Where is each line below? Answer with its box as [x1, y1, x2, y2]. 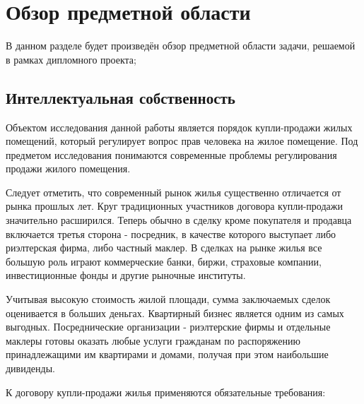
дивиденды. [6, 361, 55, 376]
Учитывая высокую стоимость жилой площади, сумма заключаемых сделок [6, 292, 331, 307]
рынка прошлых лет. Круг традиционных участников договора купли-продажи [6, 198, 343, 213]
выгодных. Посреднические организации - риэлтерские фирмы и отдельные [6, 319, 331, 334]
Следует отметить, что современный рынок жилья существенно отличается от [6, 184, 341, 199]
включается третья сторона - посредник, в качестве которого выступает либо [6, 226, 336, 241]
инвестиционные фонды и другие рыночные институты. [6, 268, 246, 283]
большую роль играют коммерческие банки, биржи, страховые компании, [6, 254, 322, 268]
